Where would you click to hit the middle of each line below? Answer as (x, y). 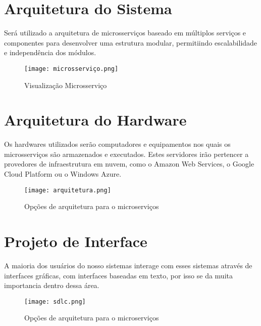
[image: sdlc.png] (55, 301)
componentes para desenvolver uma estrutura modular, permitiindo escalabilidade (131, 42)
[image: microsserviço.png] (71, 69)
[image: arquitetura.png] (68, 190)
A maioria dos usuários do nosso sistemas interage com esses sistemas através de (128, 266)
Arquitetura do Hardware (95, 120)
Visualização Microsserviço (66, 85)
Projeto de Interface (76, 241)
